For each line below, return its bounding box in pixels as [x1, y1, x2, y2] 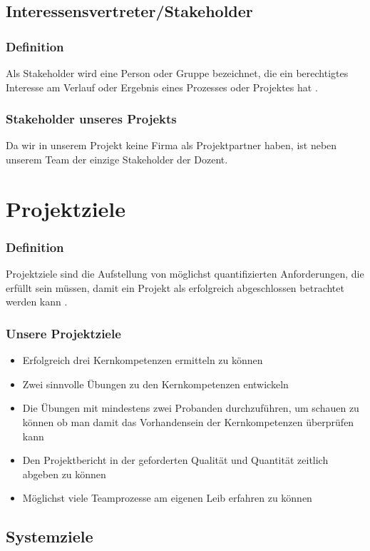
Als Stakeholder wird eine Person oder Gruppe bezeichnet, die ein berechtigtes [6, 66, 349, 80]
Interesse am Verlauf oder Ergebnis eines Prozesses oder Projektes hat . [6, 79, 318, 94]
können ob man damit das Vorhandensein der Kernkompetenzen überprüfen [22, 414, 354, 429]
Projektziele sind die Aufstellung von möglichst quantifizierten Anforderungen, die [6, 266, 364, 281]
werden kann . [6, 294, 68, 309]
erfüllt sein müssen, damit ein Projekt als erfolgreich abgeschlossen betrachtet [6, 280, 344, 295]
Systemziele [6, 525, 93, 547]
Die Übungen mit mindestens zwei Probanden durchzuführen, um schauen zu [22, 400, 359, 415]
